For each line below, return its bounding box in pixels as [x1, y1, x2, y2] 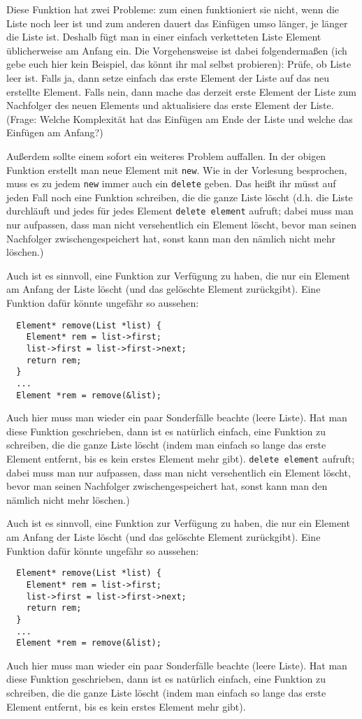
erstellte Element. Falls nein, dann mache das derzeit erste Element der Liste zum [6, 84, 356, 99]
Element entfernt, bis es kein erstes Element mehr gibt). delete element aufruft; [6, 451, 355, 466]
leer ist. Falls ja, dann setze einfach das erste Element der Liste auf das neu [6, 70, 330, 85]
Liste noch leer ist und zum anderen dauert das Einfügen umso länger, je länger [6, 15, 348, 30]
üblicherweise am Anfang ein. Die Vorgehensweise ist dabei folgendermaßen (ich [6, 43, 347, 57]
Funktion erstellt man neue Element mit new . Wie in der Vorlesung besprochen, [6, 162, 347, 177]
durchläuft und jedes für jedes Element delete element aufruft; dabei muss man [6, 203, 354, 218]
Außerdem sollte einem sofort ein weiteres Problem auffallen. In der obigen [6, 148, 326, 163]
